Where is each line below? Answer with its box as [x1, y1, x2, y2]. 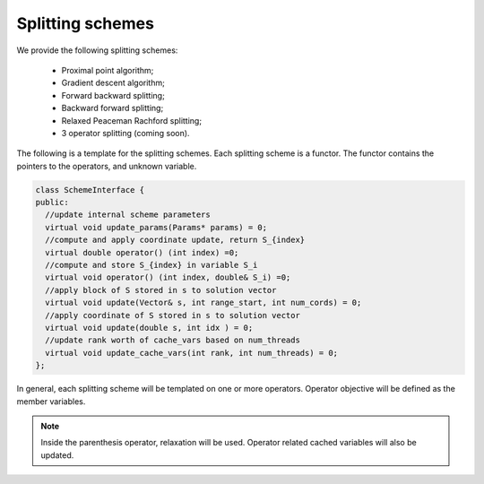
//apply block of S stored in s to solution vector [45, 285, 277, 295]
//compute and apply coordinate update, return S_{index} [45, 235, 306, 246]
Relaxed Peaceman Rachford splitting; [61, 115, 202, 125]
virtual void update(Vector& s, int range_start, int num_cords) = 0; [45, 298, 362, 308]
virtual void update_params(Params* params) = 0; [45, 222, 268, 232]
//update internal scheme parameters [45, 210, 211, 220]
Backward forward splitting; [61, 103, 164, 114]
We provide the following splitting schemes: [16, 45, 178, 56]
